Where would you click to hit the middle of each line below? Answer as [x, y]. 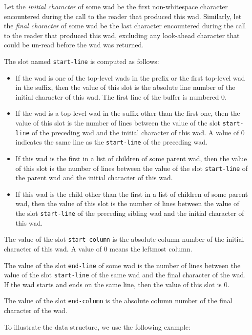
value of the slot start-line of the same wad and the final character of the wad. [125, 275]
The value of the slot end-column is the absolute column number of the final [118, 301]
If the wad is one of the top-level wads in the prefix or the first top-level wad [130, 77]
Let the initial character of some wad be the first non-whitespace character [116, 6]
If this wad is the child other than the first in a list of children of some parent [132, 194]
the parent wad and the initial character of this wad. [94, 178]
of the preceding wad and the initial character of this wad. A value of [136, 132]
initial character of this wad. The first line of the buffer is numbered [117, 96]
